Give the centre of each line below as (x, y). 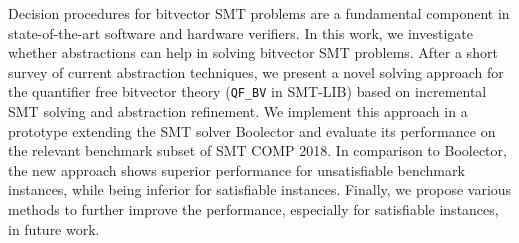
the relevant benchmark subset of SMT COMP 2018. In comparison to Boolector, (257, 150)
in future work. (54, 228)
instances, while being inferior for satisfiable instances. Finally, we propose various (260, 189)
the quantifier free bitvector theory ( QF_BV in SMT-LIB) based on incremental (247, 91)
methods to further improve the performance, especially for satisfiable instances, (253, 209)
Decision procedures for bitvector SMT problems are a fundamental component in (259, 13)
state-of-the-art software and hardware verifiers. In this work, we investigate (240, 32)
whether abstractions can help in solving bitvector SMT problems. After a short (253, 52)
